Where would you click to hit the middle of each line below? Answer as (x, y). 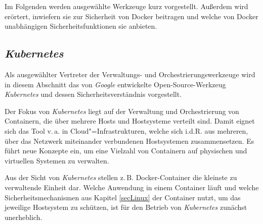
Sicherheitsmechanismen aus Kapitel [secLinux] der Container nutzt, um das (123, 197)
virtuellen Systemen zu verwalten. (57, 160)
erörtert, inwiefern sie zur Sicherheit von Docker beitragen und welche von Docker (131, 16)
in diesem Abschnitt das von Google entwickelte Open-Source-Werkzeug (115, 84)
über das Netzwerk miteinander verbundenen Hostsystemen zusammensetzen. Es (129, 141)
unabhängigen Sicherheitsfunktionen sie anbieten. (81, 26)
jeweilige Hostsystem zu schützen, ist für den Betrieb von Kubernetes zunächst (126, 207)
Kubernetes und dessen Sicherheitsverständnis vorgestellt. (93, 94)
